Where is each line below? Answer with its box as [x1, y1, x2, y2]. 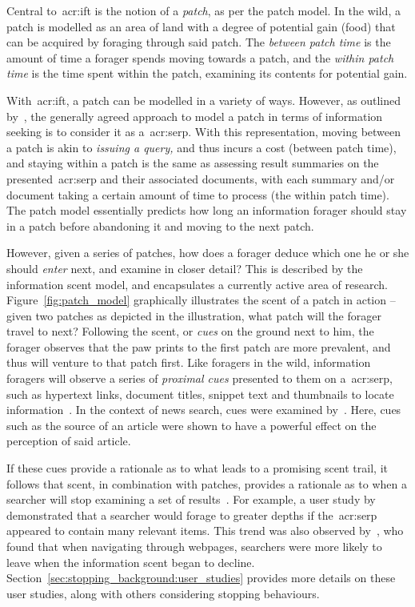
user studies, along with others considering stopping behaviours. [6, 585, 320, 601]
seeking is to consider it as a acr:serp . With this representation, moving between [6, 123, 401, 140]
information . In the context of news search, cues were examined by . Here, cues [6, 401, 401, 418]
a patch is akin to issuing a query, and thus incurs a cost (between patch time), [6, 139, 397, 155]
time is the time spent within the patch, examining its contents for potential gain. [6, 65, 408, 82]
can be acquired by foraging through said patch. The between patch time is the [6, 34, 391, 50]
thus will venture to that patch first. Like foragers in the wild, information [6, 354, 371, 371]
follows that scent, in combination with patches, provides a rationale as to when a [6, 475, 407, 492]
